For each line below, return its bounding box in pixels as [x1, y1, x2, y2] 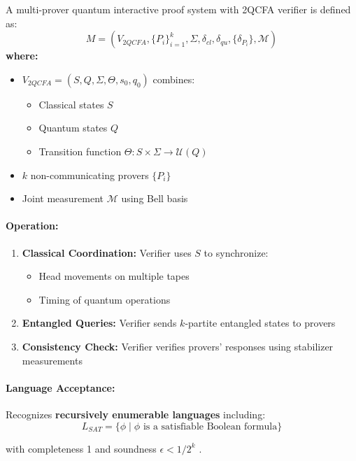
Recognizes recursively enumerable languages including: [6, 406, 266, 421]
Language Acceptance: [6, 380, 115, 395]
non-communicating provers [30, 167, 149, 182]
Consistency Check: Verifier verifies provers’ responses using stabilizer [22, 339, 334, 353]
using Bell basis [121, 191, 188, 206]
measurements [22, 353, 83, 367]
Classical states [38, 97, 104, 111]
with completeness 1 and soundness [6, 441, 157, 455]
